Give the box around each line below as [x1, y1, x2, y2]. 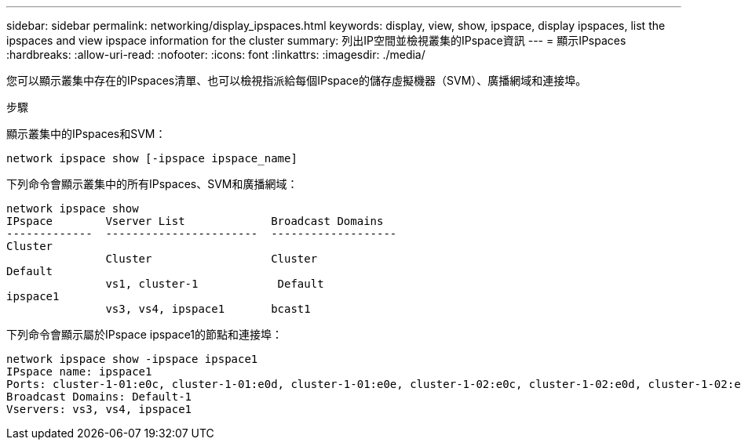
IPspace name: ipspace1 [6, 365, 152, 378]
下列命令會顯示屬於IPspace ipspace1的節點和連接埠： [6, 328, 283, 341]
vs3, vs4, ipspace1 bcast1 [105, 303, 311, 315]
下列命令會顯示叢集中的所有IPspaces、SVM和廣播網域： [6, 177, 298, 190]
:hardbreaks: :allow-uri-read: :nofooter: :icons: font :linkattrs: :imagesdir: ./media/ [6, 48, 425, 61]
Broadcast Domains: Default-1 [6, 390, 192, 403]
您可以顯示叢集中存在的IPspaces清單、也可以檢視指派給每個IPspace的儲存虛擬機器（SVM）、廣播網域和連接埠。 [6, 74, 587, 87]
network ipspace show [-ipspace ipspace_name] [6, 152, 297, 165]
